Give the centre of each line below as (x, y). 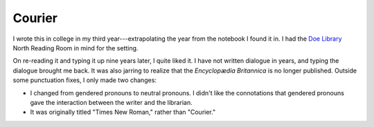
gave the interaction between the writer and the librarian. (112, 102)
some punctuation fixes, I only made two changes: (85, 80)
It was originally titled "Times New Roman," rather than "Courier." (123, 112)
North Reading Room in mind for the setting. (75, 48)
